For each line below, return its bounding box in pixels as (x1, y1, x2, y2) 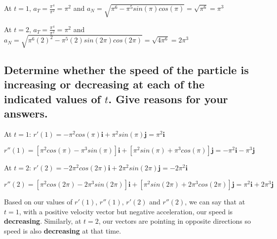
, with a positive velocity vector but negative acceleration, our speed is (19, 206, 233, 216)
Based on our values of (4, 196, 73, 206)
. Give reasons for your (108, 91, 228, 106)
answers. (4, 105, 48, 120)
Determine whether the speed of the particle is (4, 62, 249, 77)
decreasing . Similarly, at (4, 216, 81, 226)
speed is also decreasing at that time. (4, 225, 121, 236)
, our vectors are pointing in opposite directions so (98, 216, 251, 226)
